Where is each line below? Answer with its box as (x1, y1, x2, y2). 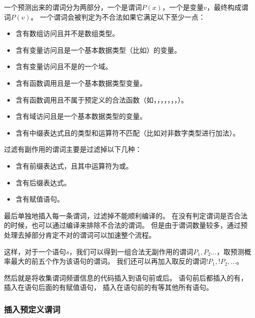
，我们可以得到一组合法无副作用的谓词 (69, 246, 193, 256)
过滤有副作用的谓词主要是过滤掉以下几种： (4, 144, 142, 154)
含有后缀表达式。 (15, 177, 71, 187)
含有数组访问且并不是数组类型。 (15, 28, 119, 38)
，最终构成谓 (207, 2, 249, 12)
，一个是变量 (162, 2, 204, 12)
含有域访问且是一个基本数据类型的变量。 (15, 111, 147, 121)
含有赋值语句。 (15, 194, 64, 204)
